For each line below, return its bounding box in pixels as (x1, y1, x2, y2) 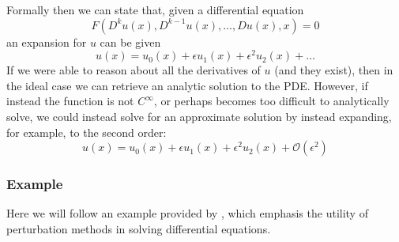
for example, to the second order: (6, 123, 167, 140)
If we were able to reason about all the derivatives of (6, 62, 261, 78)
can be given (100, 33, 161, 50)
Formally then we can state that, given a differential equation (6, 2, 304, 17)
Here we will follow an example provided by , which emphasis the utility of (6, 205, 368, 221)
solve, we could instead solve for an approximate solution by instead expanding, (6, 108, 392, 125)
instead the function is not (6, 93, 134, 109)
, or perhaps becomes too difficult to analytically (153, 93, 390, 109)
